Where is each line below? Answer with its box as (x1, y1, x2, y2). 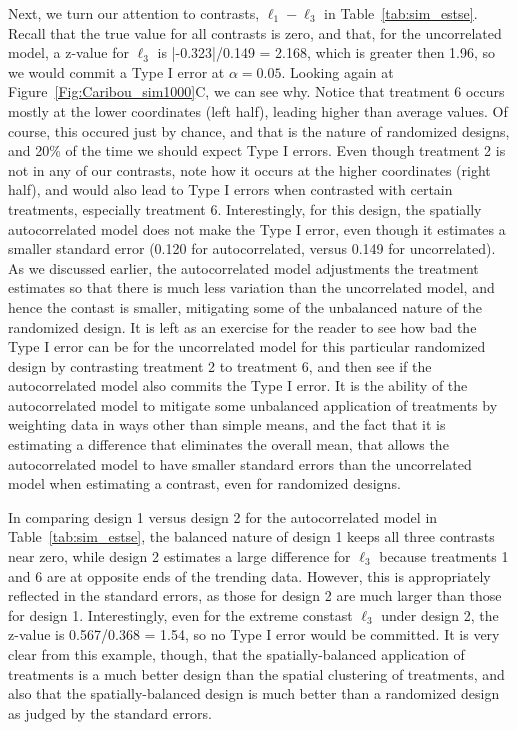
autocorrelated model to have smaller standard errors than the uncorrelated (8, 453, 472, 474)
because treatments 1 (379, 546, 509, 567)
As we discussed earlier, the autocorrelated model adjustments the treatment (8, 257, 479, 278)
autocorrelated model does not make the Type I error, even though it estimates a (8, 218, 506, 239)
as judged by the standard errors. (8, 702, 212, 723)
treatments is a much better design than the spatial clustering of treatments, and (8, 663, 505, 684)
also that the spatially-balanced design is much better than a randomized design (8, 683, 500, 704)
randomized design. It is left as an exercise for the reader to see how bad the (8, 316, 477, 337)
